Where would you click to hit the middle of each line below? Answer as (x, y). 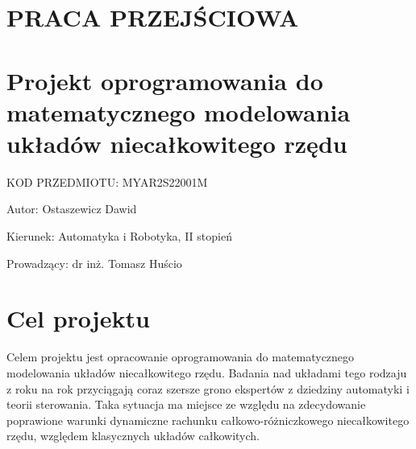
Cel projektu (78, 318)
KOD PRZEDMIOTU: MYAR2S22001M (107, 181)
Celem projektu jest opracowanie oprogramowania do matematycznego (181, 357)
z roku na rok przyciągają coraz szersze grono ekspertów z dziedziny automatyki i (208, 388)
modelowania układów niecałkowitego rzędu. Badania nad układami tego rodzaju (207, 372)
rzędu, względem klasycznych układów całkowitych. (133, 436)
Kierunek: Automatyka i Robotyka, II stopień (119, 236)
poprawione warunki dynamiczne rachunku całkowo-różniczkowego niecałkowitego (208, 420)
